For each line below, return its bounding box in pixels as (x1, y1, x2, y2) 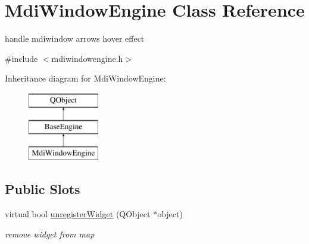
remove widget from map (5, 227, 95, 240)
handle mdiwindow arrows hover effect (5, 32, 145, 45)
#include (5, 52, 38, 64)
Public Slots (5, 180, 80, 198)
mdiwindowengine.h (51, 52, 123, 64)
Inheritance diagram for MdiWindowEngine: (5, 72, 166, 85)
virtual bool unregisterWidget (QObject (5, 208, 151, 220)
